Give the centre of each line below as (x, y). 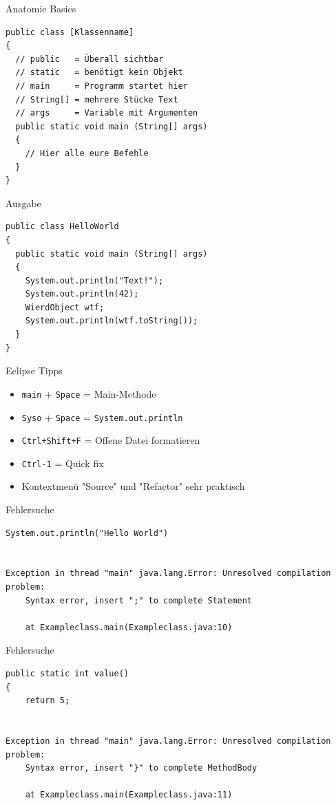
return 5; (48, 701)
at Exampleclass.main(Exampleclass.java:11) (129, 795)
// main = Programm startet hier (102, 86)
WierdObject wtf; (65, 307)
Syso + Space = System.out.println (102, 417)
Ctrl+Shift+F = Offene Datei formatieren (111, 440)
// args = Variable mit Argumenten (107, 113)
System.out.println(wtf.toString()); (112, 321)
